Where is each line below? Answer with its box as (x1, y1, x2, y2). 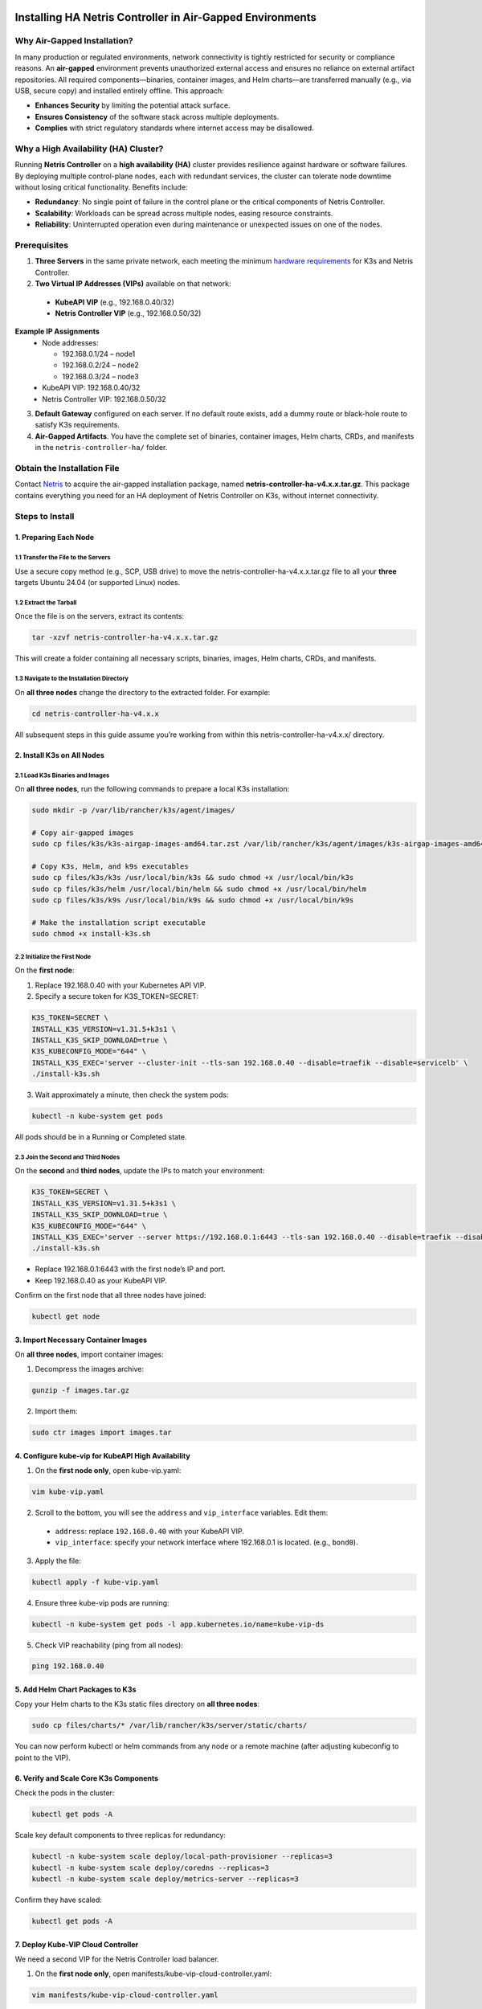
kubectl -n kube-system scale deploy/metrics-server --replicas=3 (31, 1874, 299, 1884)
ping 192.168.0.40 (31, 1662, 104, 1671)
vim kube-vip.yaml (31, 1487, 104, 1496)
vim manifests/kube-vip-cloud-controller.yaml (31, 1991, 219, 2000)
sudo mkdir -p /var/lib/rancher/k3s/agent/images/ (31, 806, 236, 815)
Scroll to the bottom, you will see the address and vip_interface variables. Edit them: (35, 1508, 329, 1518)
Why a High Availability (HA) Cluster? (14, 143, 164, 154)
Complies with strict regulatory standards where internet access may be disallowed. (35, 123, 315, 133)
